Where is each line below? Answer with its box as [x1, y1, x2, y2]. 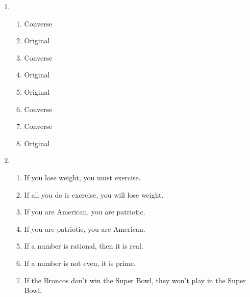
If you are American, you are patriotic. [24, 206, 145, 217]
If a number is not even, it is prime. [24, 257, 136, 268]
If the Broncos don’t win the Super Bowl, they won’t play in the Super [24, 275, 246, 285]
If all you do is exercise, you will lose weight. [24, 189, 164, 200]
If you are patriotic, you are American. [24, 223, 145, 234]
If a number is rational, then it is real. [24, 240, 143, 251]
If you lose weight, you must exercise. [24, 172, 141, 182]
